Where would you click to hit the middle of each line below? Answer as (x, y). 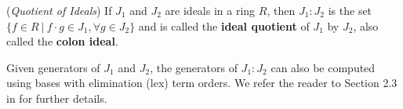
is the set (350, 10)
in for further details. (57, 98)
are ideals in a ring (210, 10)
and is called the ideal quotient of (224, 25)
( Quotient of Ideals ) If (59, 10)
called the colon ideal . (62, 41)
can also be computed (323, 67)
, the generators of (194, 67)
